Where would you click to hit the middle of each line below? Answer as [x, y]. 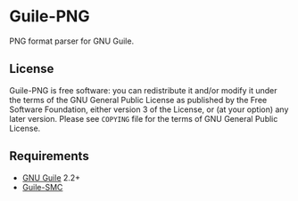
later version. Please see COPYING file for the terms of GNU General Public [144, 118]
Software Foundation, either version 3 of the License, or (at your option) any [149, 109]
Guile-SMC [42, 187]
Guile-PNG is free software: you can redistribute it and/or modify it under [144, 90]
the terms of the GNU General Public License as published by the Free [138, 100]
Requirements [49, 156]
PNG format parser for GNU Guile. [72, 41]
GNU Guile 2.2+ [51, 177]
